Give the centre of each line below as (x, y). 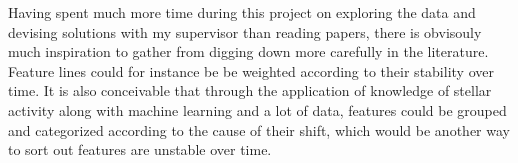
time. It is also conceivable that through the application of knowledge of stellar (250, 90)
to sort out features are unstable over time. (140, 149)
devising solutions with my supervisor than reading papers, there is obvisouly (245, 31)
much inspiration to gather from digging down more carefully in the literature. (248, 51)
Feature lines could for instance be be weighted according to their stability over (251, 70)
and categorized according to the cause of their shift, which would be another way (259, 129)
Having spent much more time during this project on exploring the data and (242, 12)
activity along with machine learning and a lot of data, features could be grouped (257, 109)
